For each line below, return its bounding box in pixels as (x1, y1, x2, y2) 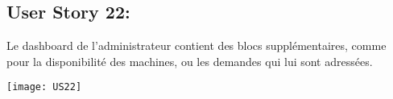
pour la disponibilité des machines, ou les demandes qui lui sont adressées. (6, 52, 373, 69)
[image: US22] (6, 81, 82, 93)
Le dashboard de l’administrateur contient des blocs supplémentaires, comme (6, 37, 387, 54)
